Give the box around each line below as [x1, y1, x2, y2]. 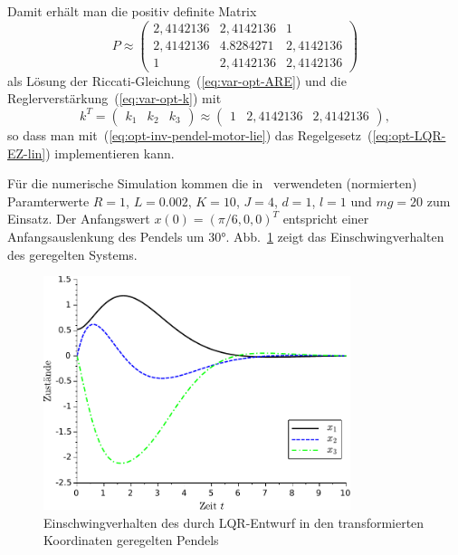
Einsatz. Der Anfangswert [7, 209, 150, 228]
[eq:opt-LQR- [372, 125, 446, 144]
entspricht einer [282, 209, 369, 228]
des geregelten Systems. [7, 244, 138, 263]
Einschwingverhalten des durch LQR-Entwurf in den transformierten [43, 512, 425, 531]
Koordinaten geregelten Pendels [43, 531, 219, 550]
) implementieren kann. [45, 143, 175, 162]
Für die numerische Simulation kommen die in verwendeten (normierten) [7, 174, 417, 193]
